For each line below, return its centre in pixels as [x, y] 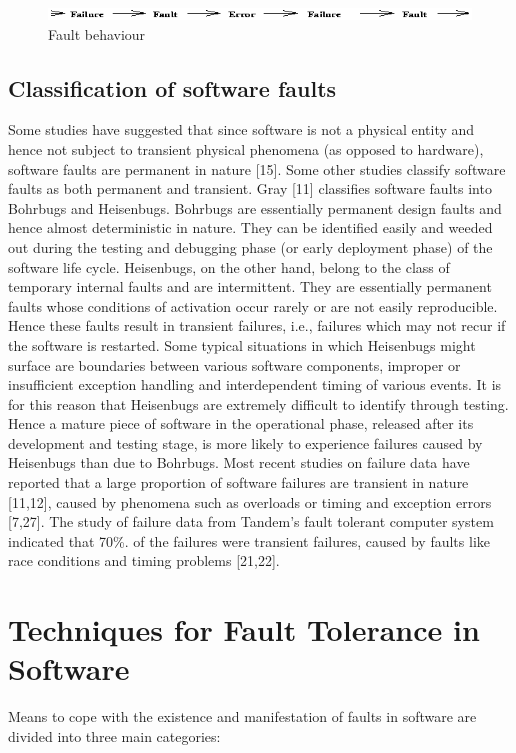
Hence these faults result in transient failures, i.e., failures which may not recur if [257, 325]
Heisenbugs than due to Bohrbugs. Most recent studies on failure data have [239, 462]
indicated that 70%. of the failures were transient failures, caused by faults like [249, 540]
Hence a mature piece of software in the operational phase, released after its [241, 423]
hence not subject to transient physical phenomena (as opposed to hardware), [246, 148]
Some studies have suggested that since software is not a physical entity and [241, 129]
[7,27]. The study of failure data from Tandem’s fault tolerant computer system [251, 521]
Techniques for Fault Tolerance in [244, 629]
